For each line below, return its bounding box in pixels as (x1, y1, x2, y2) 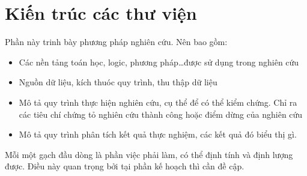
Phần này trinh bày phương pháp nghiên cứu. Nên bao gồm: (5, 35, 228, 48)
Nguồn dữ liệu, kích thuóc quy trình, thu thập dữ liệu (19, 76, 217, 88)
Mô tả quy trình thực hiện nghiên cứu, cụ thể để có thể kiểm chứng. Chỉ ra (19, 96, 297, 108)
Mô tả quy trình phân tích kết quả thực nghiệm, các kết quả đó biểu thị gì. (19, 128, 297, 141)
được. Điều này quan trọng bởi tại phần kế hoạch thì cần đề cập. (5, 160, 245, 172)
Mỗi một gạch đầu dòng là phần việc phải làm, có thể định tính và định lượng (5, 148, 293, 160)
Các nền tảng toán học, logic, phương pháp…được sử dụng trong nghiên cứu (19, 55, 299, 68)
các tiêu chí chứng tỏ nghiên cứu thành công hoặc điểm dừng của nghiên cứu (19, 108, 303, 120)
